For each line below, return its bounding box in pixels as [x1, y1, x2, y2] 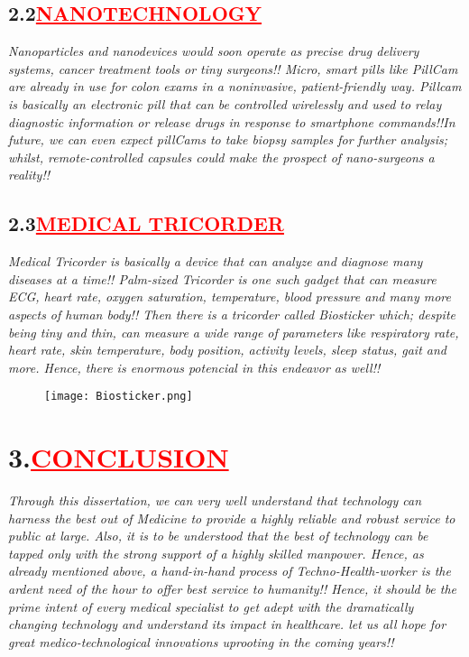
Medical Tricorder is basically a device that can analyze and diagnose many [8, 252, 423, 271]
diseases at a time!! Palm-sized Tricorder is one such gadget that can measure [8, 269, 437, 288]
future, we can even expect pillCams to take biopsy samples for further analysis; [8, 130, 448, 149]
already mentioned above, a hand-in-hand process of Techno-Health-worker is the [8, 561, 451, 580]
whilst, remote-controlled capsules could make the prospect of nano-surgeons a [8, 147, 435, 166]
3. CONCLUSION [8, 439, 229, 476]
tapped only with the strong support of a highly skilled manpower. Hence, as [8, 543, 424, 562]
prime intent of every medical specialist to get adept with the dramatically [8, 597, 414, 615]
